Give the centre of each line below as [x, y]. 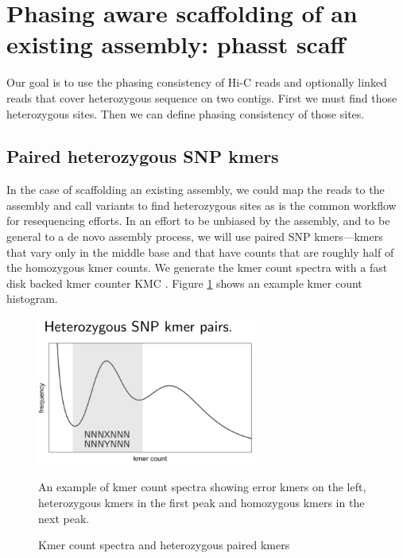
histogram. [32, 298]
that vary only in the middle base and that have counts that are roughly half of [200, 252]
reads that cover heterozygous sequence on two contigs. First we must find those [202, 97]
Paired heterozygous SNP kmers [143, 156]
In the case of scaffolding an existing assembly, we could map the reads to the [196, 190]
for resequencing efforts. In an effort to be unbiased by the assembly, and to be [198, 221]
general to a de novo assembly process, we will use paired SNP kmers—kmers [195, 236]
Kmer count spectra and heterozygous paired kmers [164, 545]
